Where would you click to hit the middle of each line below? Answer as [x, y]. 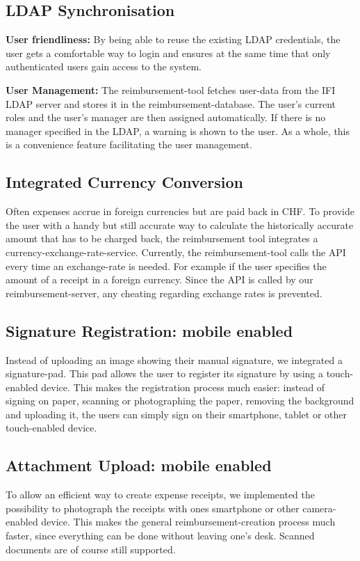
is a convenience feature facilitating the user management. [129, 144]
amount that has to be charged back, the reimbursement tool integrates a [162, 238]
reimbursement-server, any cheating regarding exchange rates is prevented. [164, 293]
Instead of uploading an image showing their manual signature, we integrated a [174, 359]
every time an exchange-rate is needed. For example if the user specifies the [166, 266]
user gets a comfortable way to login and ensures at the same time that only [168, 53]
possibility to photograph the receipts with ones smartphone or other [153, 508]
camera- [319, 508]
